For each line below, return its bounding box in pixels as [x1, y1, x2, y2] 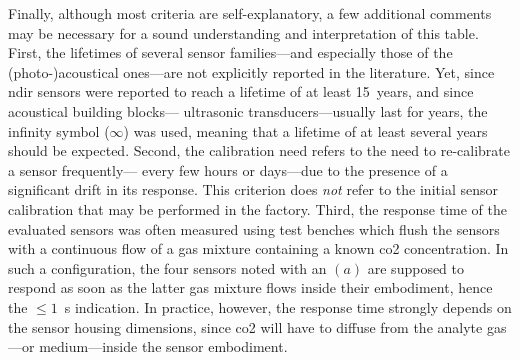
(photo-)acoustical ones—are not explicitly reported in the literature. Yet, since [8, 61, 495, 82]
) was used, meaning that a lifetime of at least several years [123, 120, 488, 141]
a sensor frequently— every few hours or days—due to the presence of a [8, 159, 448, 180]
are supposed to [367, 257, 465, 278]
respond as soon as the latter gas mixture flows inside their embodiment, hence [8, 277, 493, 298]
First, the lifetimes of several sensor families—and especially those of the [8, 42, 453, 63]
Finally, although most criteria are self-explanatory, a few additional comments [8, 3, 492, 23]
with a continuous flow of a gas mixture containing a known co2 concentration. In [8, 238, 509, 259]
